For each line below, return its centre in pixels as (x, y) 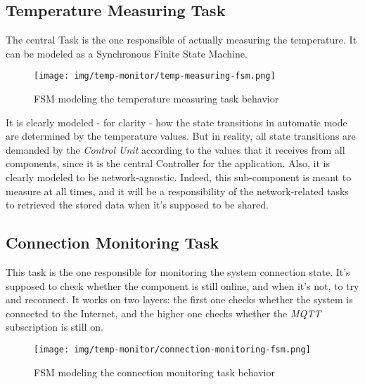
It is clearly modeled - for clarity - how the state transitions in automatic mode (177, 122)
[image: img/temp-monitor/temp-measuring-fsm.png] (155, 76)
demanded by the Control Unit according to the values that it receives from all (175, 149)
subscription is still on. (55, 327)
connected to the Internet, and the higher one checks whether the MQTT (164, 313)
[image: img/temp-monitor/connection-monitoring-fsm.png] (172, 349)
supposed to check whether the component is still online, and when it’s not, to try (182, 285)
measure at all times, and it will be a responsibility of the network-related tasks (177, 191)
